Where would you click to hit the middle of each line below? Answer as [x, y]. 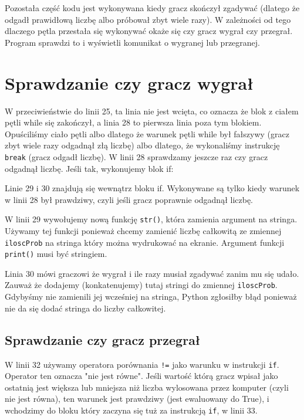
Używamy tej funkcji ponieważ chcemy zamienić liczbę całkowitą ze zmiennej [143, 230]
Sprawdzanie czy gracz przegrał [103, 339]
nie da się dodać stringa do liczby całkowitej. [85, 308]
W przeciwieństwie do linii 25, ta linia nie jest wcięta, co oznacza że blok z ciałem [152, 111]
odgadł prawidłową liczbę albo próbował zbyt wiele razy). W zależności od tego [148, 19]
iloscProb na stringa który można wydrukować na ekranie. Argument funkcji [145, 242]
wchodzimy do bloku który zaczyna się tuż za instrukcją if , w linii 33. [131, 410]
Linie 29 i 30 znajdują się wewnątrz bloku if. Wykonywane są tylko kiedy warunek [152, 188]
